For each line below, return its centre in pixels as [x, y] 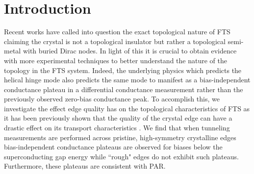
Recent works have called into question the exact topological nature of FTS [117, 32]
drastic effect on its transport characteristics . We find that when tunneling [117, 128]
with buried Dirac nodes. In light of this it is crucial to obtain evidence [130, 51]
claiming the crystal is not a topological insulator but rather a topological [115, 41]
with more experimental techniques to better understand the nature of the [115, 60]
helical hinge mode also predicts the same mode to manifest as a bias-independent [127, 80]
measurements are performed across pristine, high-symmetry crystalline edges [120, 137]
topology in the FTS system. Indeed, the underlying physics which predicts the [123, 70]
